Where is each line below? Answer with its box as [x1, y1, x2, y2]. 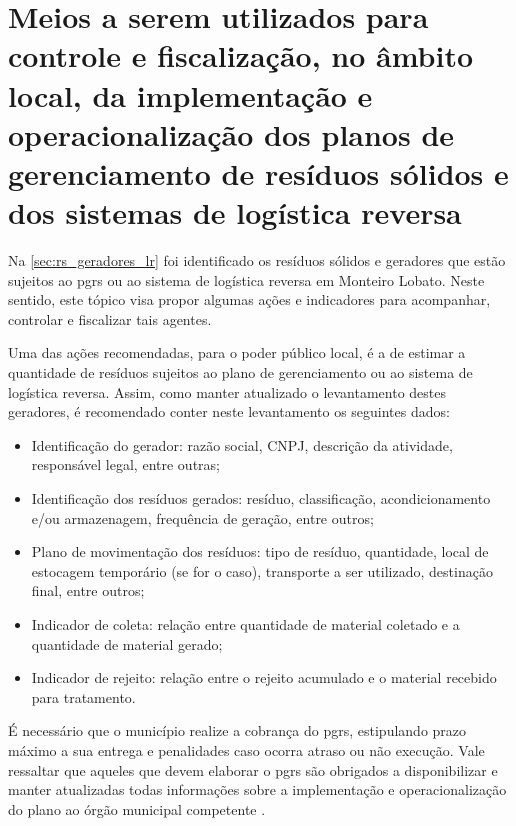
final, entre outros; [31, 580, 145, 601]
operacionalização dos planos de [8, 113, 455, 154]
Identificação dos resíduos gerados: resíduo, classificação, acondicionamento [31, 488, 491, 508]
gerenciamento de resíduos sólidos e [8, 152, 509, 193]
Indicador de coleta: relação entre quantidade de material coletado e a [31, 613, 460, 634]
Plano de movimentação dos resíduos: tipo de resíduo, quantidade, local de [31, 541, 489, 562]
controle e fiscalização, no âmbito [8, 35, 474, 76]
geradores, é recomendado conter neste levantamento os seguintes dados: [8, 401, 450, 422]
